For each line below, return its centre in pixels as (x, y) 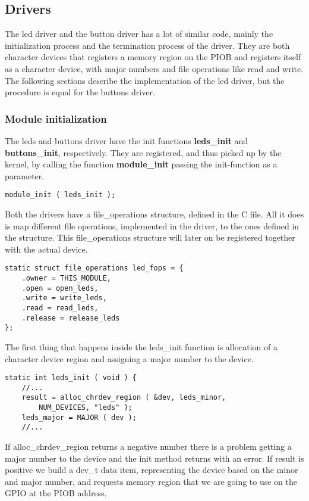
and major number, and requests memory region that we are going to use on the (151, 481)
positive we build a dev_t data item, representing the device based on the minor (152, 470)
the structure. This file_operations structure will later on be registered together (150, 237)
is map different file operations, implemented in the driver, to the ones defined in (152, 225)
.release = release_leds (71, 318)
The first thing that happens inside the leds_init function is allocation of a (141, 346)
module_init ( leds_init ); (60, 195)
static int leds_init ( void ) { (71, 378)
